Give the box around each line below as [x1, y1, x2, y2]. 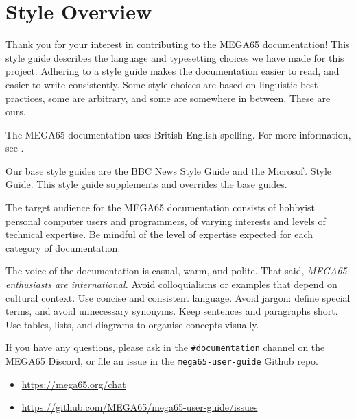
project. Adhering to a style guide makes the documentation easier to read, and [5, 64, 340, 78]
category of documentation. [5, 240, 121, 254]
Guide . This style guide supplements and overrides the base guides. [5, 177, 287, 191]
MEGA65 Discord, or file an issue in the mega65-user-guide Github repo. [5, 354, 318, 368]
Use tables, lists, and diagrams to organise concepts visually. [5, 317, 259, 331]
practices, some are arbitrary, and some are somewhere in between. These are [5, 91, 331, 105]
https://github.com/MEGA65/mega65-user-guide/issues [21, 400, 258, 414]
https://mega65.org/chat [21, 376, 126, 391]
